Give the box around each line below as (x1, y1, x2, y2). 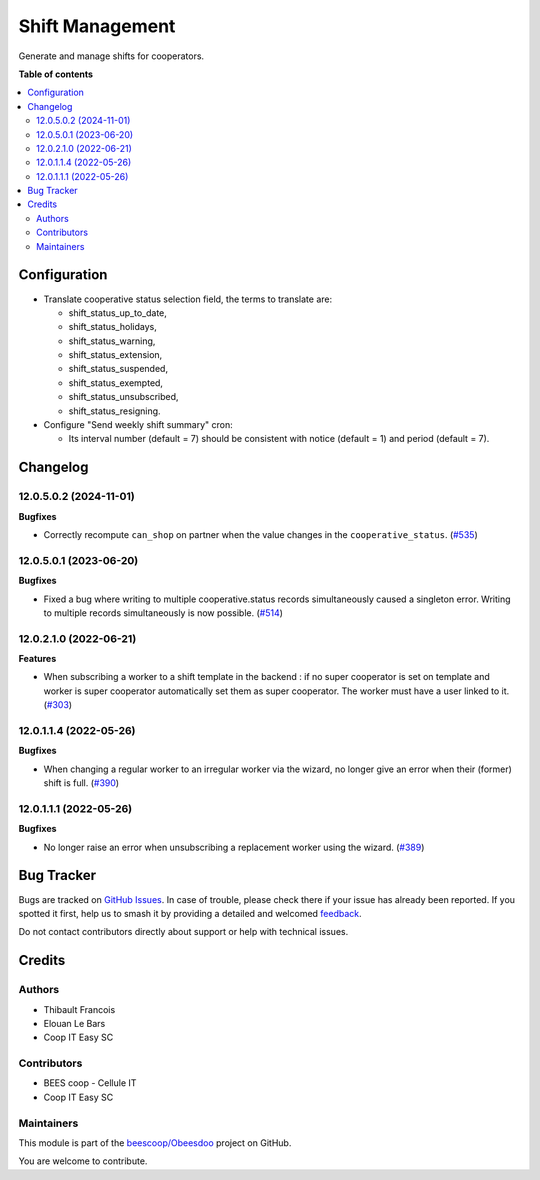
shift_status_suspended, (68, 363, 169, 375)
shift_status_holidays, (68, 321, 157, 333)
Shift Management (18, 15, 176, 37)
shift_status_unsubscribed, (68, 391, 179, 403)
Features (18, 653, 57, 665)
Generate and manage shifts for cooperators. (18, 50, 205, 62)
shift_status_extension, (68, 349, 163, 361)
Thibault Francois (43, 1003, 116, 1015)
